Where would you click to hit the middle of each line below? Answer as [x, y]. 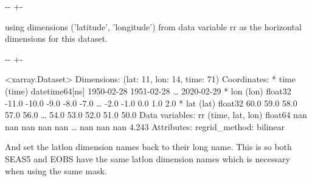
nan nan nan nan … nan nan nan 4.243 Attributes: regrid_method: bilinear [145, 126]
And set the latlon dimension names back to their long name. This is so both [148, 147]
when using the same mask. [56, 170]
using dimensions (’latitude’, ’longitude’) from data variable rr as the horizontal [153, 26]
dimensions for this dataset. [56, 38]
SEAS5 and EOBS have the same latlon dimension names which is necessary [147, 158]
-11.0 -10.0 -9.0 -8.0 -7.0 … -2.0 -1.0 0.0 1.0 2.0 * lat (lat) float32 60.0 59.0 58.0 [151, 103]
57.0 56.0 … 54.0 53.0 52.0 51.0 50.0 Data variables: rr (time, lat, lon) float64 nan [156, 115]
